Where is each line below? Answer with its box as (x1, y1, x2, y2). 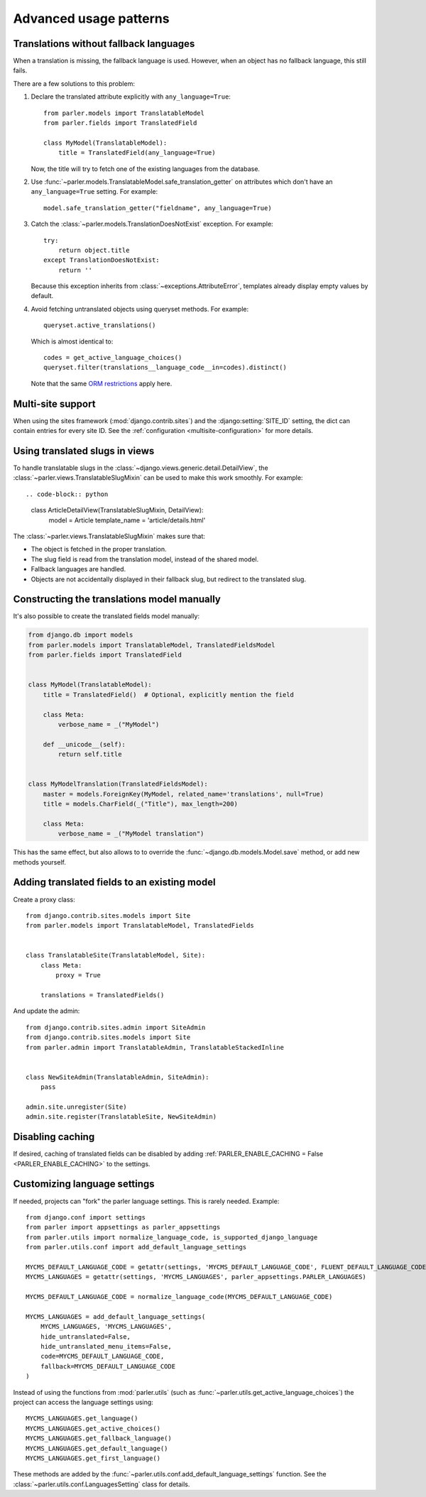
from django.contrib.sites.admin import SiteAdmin (26, 1023, 206, 1031)
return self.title (58, 750, 122, 759)
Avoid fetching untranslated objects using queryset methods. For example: (31, 305, 249, 313)
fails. (13, 66, 28, 75)
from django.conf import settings (26, 1213, 146, 1221)
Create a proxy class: (13, 895, 75, 904)
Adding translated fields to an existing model (13, 877, 216, 889)
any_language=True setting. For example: (31, 187, 158, 196)
